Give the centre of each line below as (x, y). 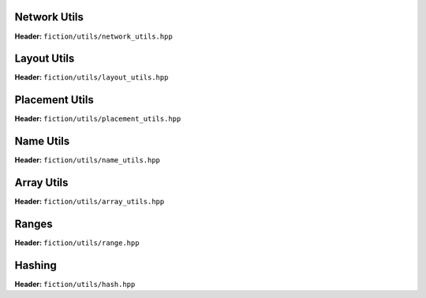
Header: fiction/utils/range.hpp (77, 243)
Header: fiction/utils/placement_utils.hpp (98, 119)
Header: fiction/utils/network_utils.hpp (93, 36)
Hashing (35, 265)
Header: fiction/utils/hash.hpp (75, 284)
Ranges (34, 223)
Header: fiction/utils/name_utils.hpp (88, 160)
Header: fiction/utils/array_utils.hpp (90, 202)
